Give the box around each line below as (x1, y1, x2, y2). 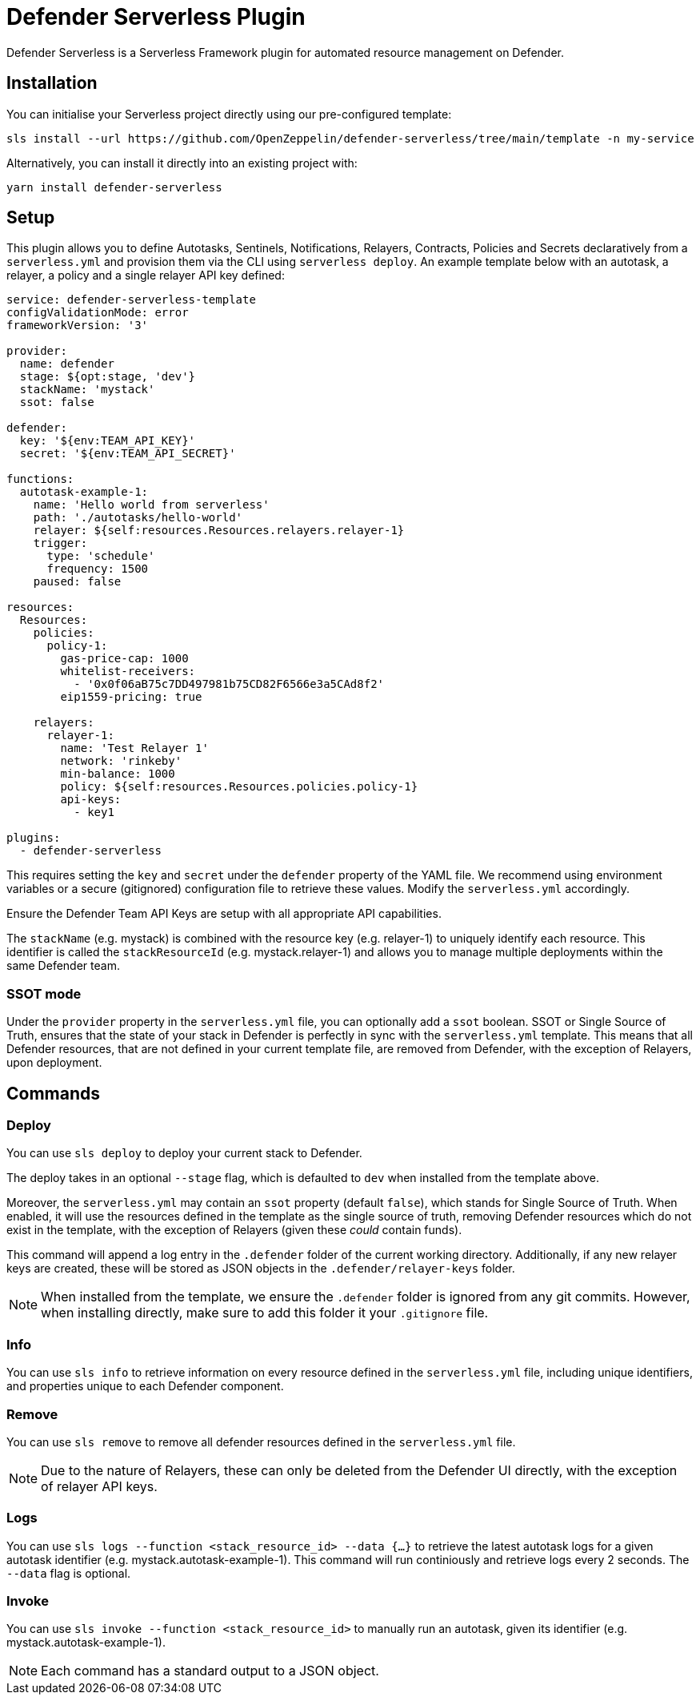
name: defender (19, 357, 114, 371)
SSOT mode (6, 985, 82, 1002)
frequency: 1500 (46, 562, 149, 576)
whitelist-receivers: (60, 665, 196, 678)
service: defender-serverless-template (6, 293, 256, 307)
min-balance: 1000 (60, 767, 175, 781)
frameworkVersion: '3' (6, 319, 149, 332)
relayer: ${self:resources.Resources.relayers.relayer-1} (33, 524, 405, 537)
